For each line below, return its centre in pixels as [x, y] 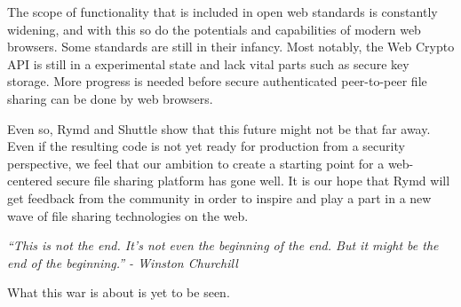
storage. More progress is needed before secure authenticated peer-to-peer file [217, 81]
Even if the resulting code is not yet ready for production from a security [206, 146]
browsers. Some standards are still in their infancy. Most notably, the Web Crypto [231, 47]
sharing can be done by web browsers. [110, 98]
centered [30, 181]
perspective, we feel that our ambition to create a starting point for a [196, 163]
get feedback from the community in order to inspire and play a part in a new [219, 197]
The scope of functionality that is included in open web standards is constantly [223, 12]
